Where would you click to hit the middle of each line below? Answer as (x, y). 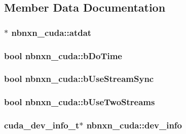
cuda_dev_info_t (42, 125)
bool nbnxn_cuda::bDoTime (63, 55)
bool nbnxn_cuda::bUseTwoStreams (80, 102)
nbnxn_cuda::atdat (51, 32)
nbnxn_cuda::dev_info (134, 125)
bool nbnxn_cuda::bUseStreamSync (79, 79)
